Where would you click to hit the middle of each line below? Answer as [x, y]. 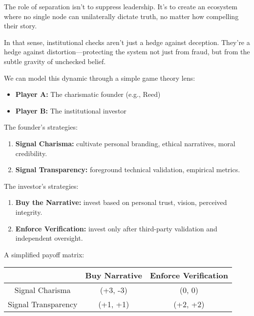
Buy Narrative [114, 275]
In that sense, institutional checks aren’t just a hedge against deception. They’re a [127, 42]
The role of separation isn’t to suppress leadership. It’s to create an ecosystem [121, 6]
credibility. [31, 153]
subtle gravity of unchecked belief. [55, 61]
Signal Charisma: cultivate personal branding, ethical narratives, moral [125, 143]
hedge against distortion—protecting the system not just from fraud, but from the [127, 52]
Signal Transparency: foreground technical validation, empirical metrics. [128, 169]
